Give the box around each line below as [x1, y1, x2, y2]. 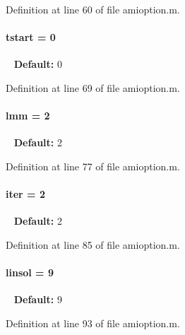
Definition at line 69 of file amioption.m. [6, 80, 180, 95]
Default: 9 [13, 292, 62, 307]
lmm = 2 [6, 108, 50, 123]
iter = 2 [6, 187, 46, 201]
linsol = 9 [6, 265, 54, 280]
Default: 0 [13, 57, 62, 71]
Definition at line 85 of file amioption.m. [6, 237, 180, 252]
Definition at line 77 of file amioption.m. [6, 158, 180, 173]
